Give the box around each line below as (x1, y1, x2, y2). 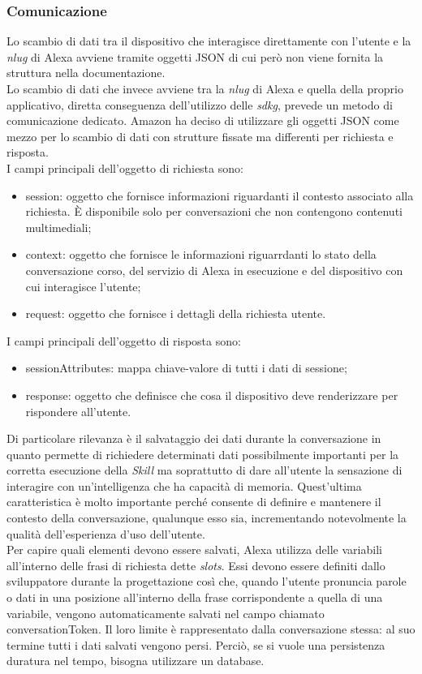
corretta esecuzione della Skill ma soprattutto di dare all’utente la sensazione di (6, 461, 403, 479)
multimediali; (25, 218, 92, 235)
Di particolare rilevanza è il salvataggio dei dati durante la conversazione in (6, 430, 381, 447)
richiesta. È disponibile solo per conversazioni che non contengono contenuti (25, 203, 403, 220)
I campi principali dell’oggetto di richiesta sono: (6, 159, 243, 176)
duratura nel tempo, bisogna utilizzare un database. (6, 652, 265, 669)
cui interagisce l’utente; (25, 277, 141, 294)
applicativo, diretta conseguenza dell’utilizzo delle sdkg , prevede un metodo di (6, 96, 393, 113)
